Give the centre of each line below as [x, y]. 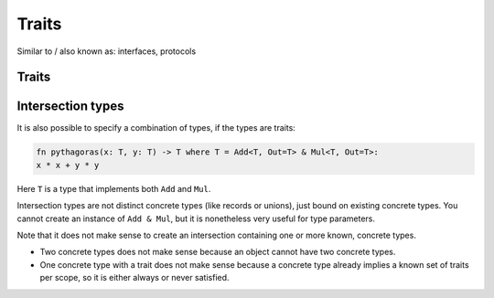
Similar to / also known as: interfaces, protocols [107, 51]
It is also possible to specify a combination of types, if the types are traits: [156, 128]
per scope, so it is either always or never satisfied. [134, 278]
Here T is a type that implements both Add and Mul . [114, 188]
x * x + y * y [68, 165]
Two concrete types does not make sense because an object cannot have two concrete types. [218, 252]
